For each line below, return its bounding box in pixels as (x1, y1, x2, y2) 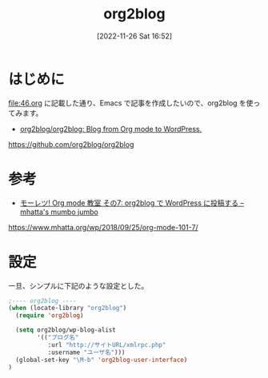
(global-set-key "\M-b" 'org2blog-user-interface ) (15, 356, 188, 364)
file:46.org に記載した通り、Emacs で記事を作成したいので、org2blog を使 (8, 97, 254, 108)
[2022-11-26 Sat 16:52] (96, 31, 173, 41)
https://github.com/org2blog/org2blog (8, 139, 134, 149)
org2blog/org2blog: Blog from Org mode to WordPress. (19, 124, 202, 133)
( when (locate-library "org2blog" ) (8, 304, 127, 312)
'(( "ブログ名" (37, 333, 79, 342)
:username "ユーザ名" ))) (47, 348, 126, 356)
